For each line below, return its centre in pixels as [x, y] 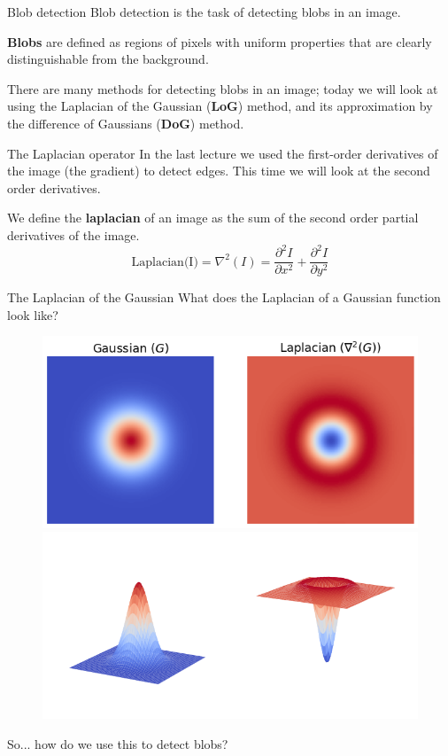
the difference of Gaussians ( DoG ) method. [126, 123]
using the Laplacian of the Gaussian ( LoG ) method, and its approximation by [220, 106]
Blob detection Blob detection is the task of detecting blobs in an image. [204, 12]
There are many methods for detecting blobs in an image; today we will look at [223, 88]
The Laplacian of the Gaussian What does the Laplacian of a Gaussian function [224, 297]
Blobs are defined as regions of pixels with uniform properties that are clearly [220, 41]
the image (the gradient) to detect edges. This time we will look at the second [219, 171]
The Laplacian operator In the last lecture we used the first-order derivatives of [223, 153]
